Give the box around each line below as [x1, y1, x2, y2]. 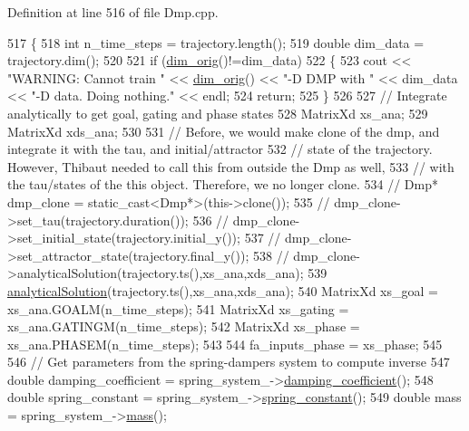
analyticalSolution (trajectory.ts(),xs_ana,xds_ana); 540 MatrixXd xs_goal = [7, 281, 438, 300]
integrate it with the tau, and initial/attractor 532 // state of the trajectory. [7, 139, 433, 158]
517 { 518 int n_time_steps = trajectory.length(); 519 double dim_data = [7, 33, 425, 52]
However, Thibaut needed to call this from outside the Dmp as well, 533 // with [7, 157, 454, 176]
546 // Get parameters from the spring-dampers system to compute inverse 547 [7, 352, 450, 371]
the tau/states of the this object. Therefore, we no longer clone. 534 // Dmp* [7, 175, 438, 194]
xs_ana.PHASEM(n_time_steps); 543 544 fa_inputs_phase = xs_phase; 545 [7, 334, 443, 353]
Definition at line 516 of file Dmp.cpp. [7, 3, 219, 21]
